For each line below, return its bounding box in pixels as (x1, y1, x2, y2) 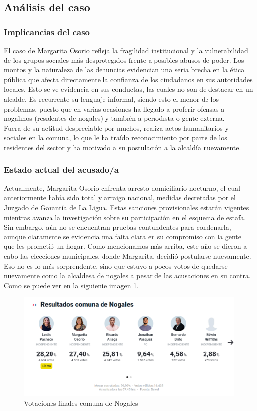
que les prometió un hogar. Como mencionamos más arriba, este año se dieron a (4, 241, 247, 251)
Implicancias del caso (4, 25, 90, 38)
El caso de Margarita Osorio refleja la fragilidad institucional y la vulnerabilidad (4, 45, 248, 55)
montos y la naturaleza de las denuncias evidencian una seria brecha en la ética (4, 64, 245, 75)
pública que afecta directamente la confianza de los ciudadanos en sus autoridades (4, 74, 253, 84)
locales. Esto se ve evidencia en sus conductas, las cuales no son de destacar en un (4, 84, 253, 94)
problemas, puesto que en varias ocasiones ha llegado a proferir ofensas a (4, 103, 225, 114)
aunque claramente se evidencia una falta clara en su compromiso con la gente (4, 231, 242, 241)
